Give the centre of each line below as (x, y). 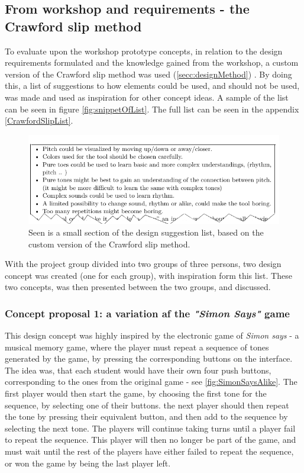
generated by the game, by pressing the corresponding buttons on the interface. (149, 358)
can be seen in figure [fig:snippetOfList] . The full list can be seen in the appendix (152, 109)
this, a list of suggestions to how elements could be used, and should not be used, (152, 86)
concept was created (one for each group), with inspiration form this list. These (148, 275)
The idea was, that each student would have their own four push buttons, (138, 370)
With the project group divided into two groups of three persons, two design (143, 264)
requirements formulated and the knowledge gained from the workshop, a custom (152, 62)
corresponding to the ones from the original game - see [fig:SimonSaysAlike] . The (151, 382)
